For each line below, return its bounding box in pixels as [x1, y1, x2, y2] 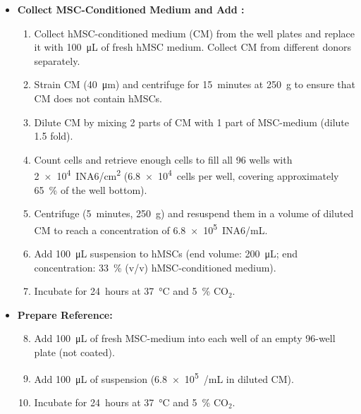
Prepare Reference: [17, 307, 113, 322]
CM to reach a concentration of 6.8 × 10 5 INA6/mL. [34, 220, 268, 237]
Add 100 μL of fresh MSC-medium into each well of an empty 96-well [34, 331, 336, 346]
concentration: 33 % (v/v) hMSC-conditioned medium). [34, 260, 276, 274]
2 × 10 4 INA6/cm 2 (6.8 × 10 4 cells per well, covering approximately [34, 166, 339, 183]
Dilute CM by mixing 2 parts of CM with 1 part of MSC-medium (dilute [34, 114, 350, 129]
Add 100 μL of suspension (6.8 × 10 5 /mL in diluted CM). [34, 369, 294, 386]
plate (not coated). [34, 345, 115, 359]
